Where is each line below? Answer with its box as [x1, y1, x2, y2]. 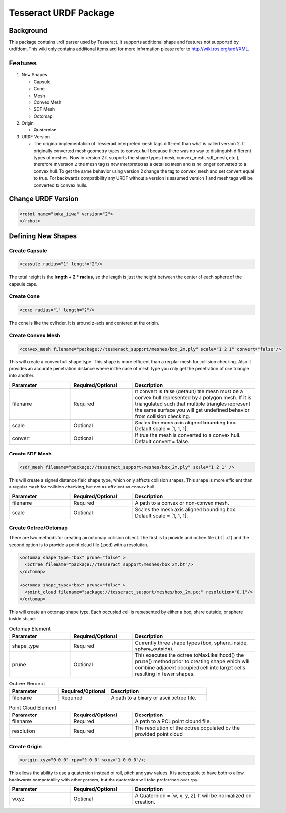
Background [9, 26, 48, 34]
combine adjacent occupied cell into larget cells [135, 664, 246, 671]
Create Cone [9, 293, 40, 300]
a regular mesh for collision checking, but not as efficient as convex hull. [9, 484, 156, 490]
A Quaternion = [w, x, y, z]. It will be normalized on [135, 792, 252, 799]
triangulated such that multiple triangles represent [135, 400, 251, 407]
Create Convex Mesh [9, 332, 60, 339]
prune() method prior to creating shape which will [135, 658, 250, 665]
